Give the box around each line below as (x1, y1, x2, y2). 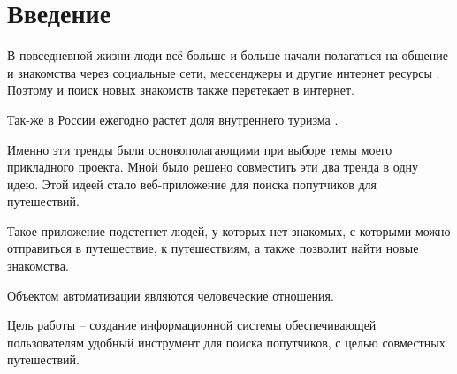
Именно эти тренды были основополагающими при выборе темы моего (7, 140, 392, 158)
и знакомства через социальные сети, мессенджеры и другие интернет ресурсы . (7, 63, 440, 81)
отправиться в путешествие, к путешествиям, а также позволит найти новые (7, 239, 419, 257)
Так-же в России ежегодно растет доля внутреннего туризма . (7, 110, 339, 128)
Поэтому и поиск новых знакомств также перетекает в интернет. (7, 80, 355, 99)
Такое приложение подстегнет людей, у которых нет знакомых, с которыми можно (7, 221, 451, 240)
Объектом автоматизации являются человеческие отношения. (7, 286, 334, 304)
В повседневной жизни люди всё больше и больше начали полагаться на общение (7, 46, 448, 65)
